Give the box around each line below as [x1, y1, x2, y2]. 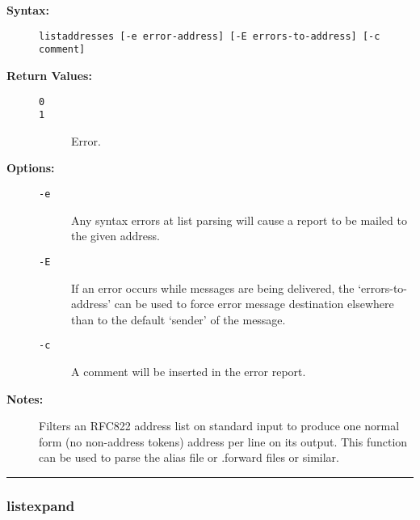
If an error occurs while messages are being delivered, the [71, 279, 355, 296]
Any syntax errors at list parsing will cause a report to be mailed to [71, 211, 407, 228]
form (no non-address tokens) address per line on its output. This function [39, 433, 408, 450]
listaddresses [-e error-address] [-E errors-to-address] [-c [39, 30, 380, 42]
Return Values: [6, 66, 92, 83]
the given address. [71, 227, 160, 244]
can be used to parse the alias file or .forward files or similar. [39, 449, 339, 466]
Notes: [6, 390, 44, 407]
